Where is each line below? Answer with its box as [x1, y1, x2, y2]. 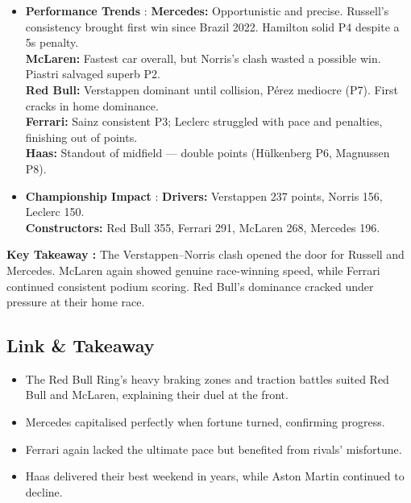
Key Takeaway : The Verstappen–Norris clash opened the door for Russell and [6, 246, 405, 263]
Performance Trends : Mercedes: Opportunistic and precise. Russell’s [25, 2, 389, 19]
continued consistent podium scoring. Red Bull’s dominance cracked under [6, 277, 374, 294]
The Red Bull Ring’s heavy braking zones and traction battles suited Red [25, 370, 389, 387]
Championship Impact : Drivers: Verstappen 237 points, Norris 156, [25, 187, 383, 204]
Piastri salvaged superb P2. [25, 65, 160, 82]
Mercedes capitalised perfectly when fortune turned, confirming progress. [25, 414, 385, 430]
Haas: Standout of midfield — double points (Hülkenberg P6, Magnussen [25, 144, 390, 161]
